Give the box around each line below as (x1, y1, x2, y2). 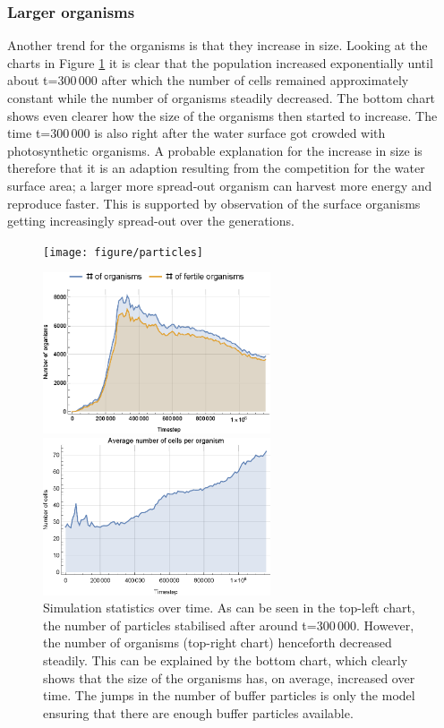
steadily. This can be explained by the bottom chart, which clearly (43, 650, 408, 669)
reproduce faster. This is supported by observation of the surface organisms (7, 193, 421, 212)
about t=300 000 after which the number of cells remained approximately (7, 71, 409, 90)
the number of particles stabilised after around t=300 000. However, (43, 615, 414, 634)
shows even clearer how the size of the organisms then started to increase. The (7, 106, 438, 124)
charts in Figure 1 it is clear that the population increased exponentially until (7, 53, 433, 72)
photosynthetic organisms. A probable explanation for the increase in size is (7, 141, 423, 159)
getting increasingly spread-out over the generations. (7, 211, 295, 230)
